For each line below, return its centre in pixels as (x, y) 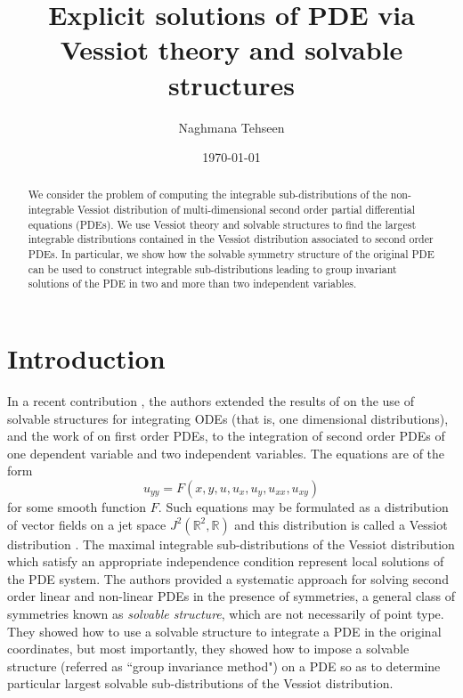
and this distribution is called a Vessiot (341, 524)
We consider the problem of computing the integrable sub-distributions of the (207, 195)
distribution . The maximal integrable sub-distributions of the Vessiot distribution (231, 544)
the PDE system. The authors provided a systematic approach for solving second (228, 578)
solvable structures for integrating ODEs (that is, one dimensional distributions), (228, 418)
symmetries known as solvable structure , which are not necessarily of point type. (226, 613)
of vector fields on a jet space (87, 524)
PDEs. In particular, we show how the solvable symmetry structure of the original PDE (231, 254)
